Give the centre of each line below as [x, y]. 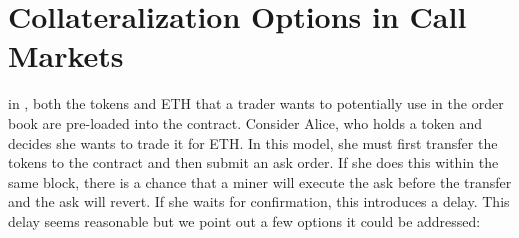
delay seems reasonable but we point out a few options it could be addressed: [244, 220]
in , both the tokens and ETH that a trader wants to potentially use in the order [256, 103]
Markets [66, 55]
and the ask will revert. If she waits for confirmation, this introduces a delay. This [259, 201]
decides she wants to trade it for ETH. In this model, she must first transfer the [253, 142]
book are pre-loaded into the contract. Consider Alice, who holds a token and [245, 122]
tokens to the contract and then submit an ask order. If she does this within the [253, 162]
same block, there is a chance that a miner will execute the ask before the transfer [260, 181]
